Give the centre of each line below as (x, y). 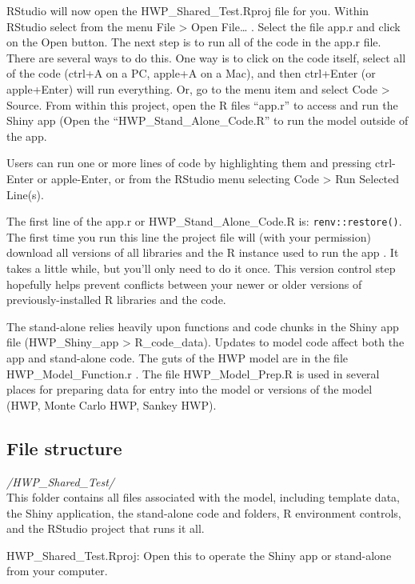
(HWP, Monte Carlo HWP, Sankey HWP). (112, 404)
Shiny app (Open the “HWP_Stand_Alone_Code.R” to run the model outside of (207, 120)
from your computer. (57, 571)
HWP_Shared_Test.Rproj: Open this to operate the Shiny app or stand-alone (199, 555)
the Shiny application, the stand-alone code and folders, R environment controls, (204, 512)
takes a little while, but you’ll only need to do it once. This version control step (201, 268)
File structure (64, 448)
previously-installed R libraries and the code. (116, 300)
